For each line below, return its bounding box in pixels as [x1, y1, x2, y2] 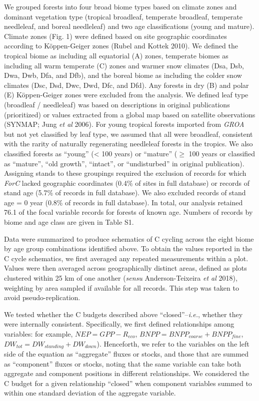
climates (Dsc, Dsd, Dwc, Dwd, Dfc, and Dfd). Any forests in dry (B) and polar [4, 79, 249, 90]
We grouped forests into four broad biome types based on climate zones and [4, 1, 237, 11]
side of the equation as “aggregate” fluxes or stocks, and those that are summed [4, 349, 249, 359]
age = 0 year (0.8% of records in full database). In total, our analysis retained [4, 197, 243, 207]
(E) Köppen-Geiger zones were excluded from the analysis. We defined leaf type [4, 89, 248, 100]
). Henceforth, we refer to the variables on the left [96, 338, 249, 349]
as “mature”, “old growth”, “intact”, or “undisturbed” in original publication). [4, 158, 244, 168]
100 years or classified [188, 148, 255, 158]
